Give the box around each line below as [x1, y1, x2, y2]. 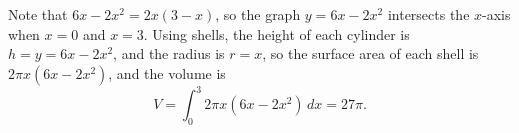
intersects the [387, 4, 470, 24]
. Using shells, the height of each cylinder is [143, 23, 410, 44]
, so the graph [215, 4, 301, 24]
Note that [8, 4, 68, 24]
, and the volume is [108, 62, 226, 83]
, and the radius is [113, 43, 225, 64]
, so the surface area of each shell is [262, 43, 479, 64]
